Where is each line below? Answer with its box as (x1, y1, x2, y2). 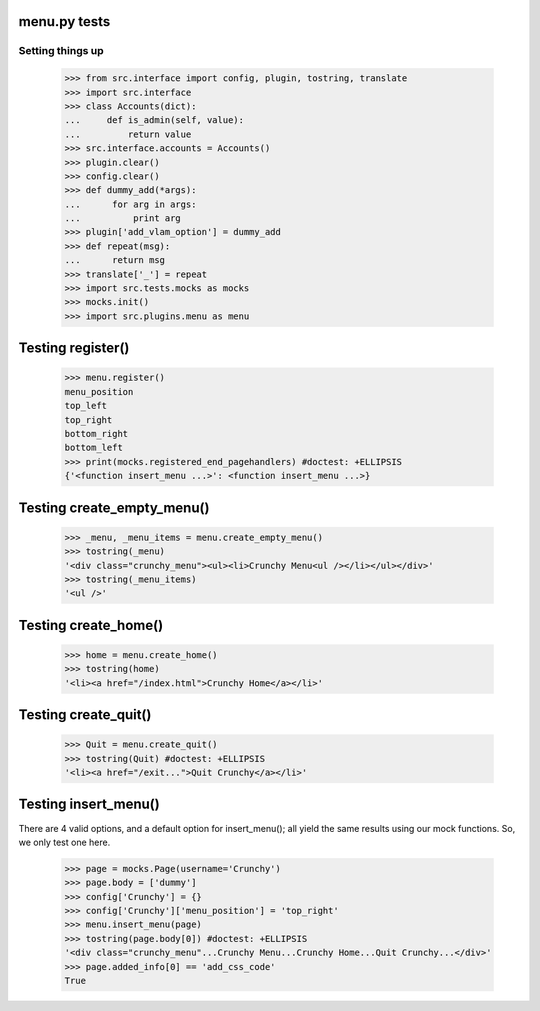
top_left (64, 400, 108, 412)
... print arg (64, 213, 182, 224)
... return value (64, 128, 192, 140)
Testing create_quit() (18, 706, 152, 724)
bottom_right (64, 428, 129, 439)
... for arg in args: (64, 198, 197, 210)
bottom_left (64, 442, 124, 454)
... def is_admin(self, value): (64, 115, 245, 126)
